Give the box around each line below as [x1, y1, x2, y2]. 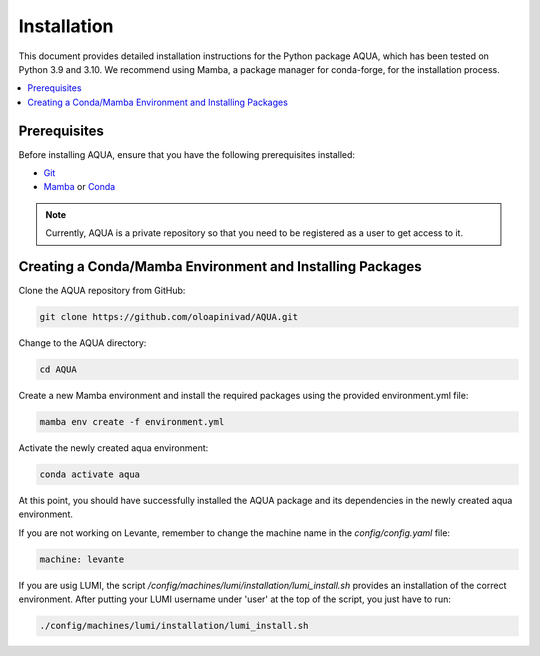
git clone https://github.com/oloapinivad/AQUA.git [39, 311, 299, 323]
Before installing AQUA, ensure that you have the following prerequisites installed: [18, 148, 355, 160]
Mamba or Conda [43, 181, 116, 193]
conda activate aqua [39, 468, 140, 480]
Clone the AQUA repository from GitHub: [18, 285, 186, 297]
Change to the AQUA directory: [18, 337, 147, 349]
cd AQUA [39, 364, 77, 375]
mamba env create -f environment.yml [39, 416, 225, 428]
